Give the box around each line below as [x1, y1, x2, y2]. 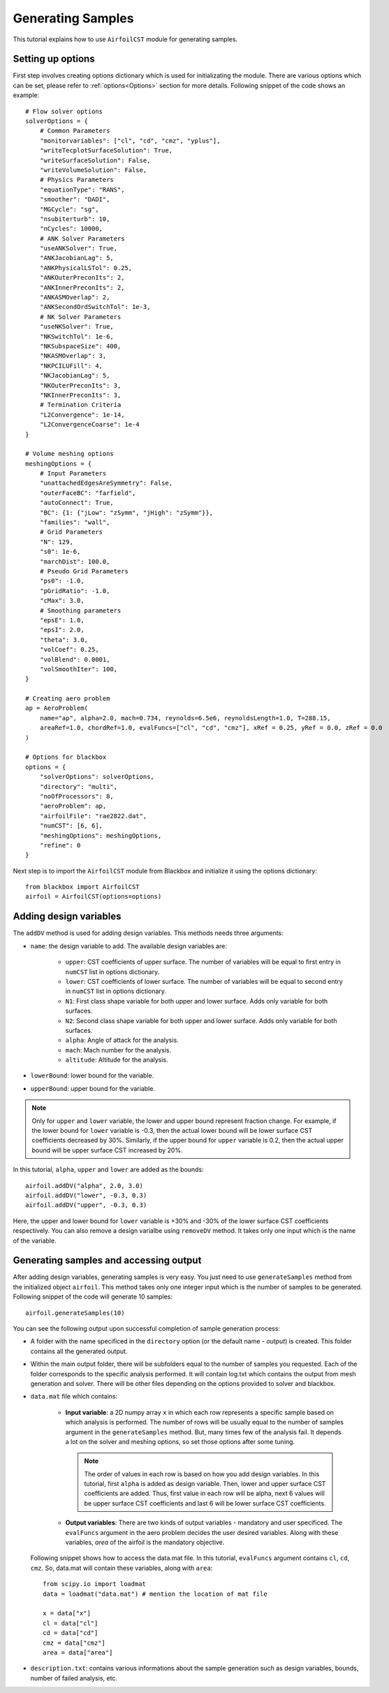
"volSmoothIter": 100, [39, 665, 118, 673]
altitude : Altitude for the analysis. [65, 1056, 169, 1064]
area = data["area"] [43, 1648, 113, 1657]
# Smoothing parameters [39, 606, 122, 615]
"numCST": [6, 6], [39, 822, 103, 830]
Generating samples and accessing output [13, 1255, 202, 1266]
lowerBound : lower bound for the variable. [30, 1071, 154, 1080]
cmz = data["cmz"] [43, 1638, 106, 1647]
